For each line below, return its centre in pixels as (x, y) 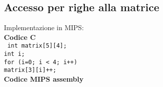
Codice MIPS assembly (44, 79)
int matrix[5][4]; (37, 46)
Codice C (20, 37)
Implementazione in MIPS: (44, 27)
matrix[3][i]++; (30, 70)
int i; (14, 54)
